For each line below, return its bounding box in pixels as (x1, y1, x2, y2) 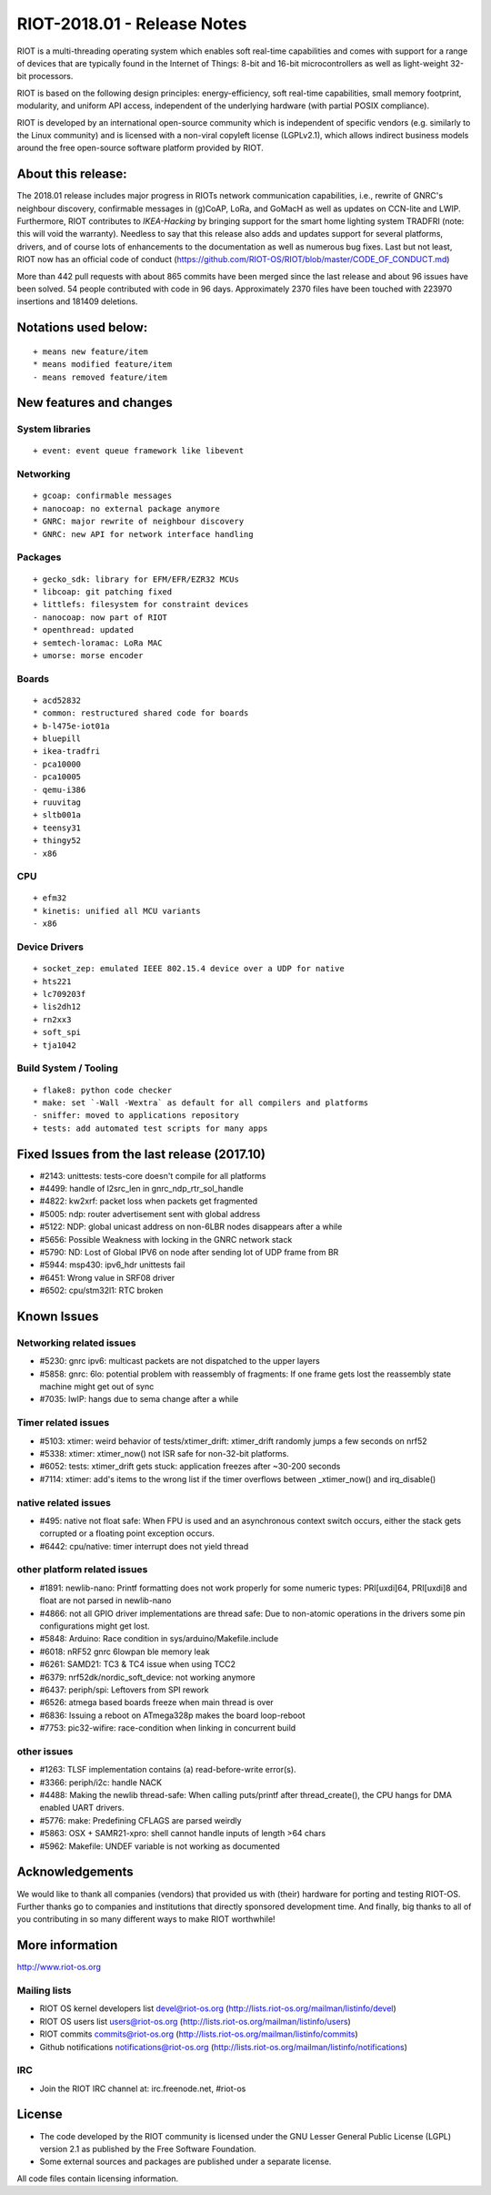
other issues (16, 1744, 74, 1757)
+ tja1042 (33, 1040, 76, 1051)
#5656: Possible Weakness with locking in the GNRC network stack (39, 1234, 293, 1245)
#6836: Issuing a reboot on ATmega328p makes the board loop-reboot (39, 1710, 306, 1721)
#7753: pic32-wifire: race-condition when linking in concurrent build (39, 1722, 296, 1733)
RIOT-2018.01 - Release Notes (16, 14, 247, 34)
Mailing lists (16, 1984, 72, 1997)
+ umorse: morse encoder (33, 650, 144, 660)
